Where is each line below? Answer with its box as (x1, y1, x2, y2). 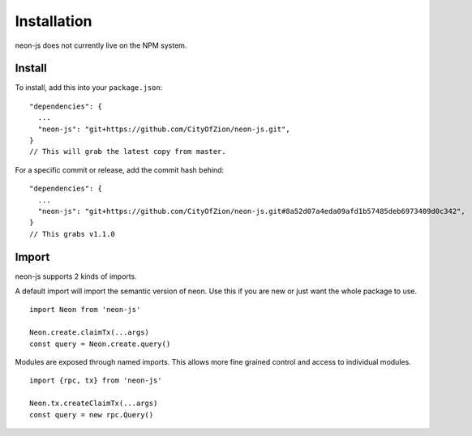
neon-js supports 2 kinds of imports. (15, 271, 137, 281)
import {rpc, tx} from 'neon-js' (29, 376, 162, 385)
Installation (15, 12, 92, 30)
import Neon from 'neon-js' (29, 305, 141, 314)
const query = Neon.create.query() (29, 339, 171, 348)
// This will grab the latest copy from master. (29, 147, 226, 156)
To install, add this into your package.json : (15, 83, 163, 92)
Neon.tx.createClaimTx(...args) (29, 399, 158, 408)
